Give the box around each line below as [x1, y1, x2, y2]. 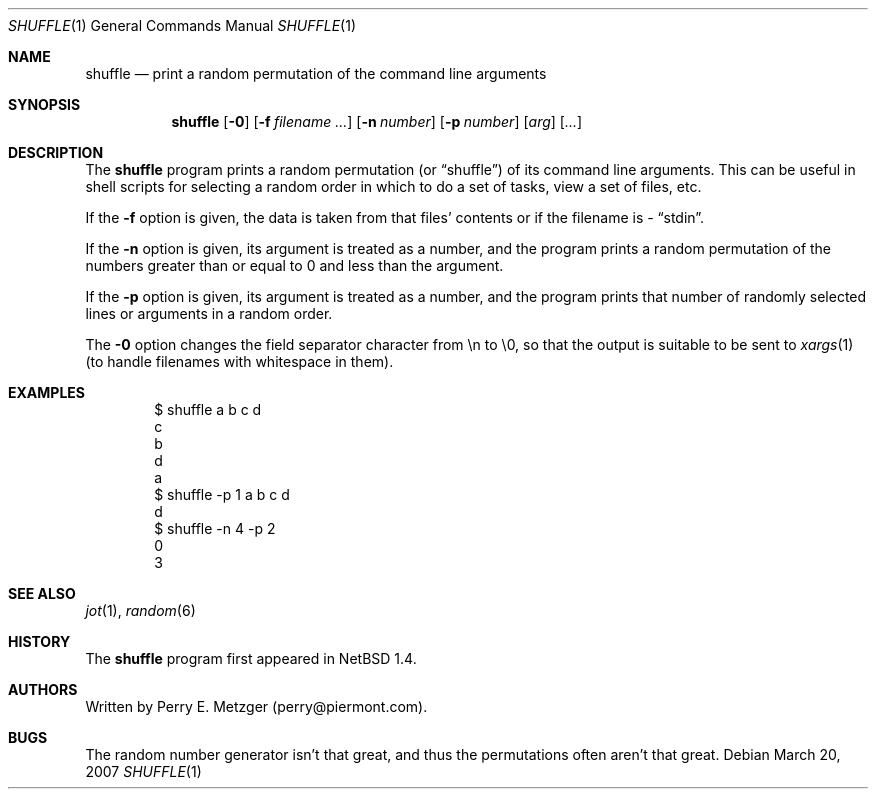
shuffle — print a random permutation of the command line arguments [85, 65, 547, 82]
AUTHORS [8, 681, 78, 698]
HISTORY [8, 633, 71, 650]
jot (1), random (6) [85, 602, 196, 619]
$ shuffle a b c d [154, 401, 262, 418]
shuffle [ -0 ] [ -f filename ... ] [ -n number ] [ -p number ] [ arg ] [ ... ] [171, 113, 583, 130]
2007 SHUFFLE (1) [85, 763, 202, 780]
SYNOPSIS [8, 96, 81, 113]
